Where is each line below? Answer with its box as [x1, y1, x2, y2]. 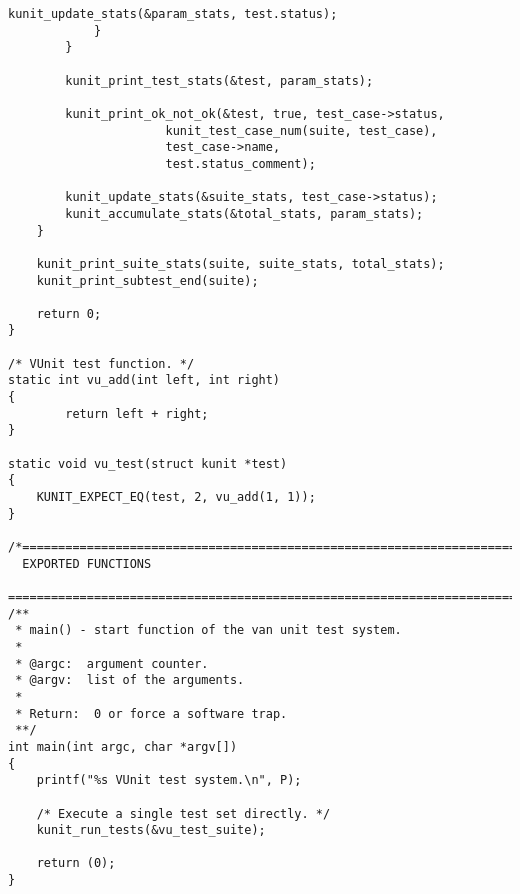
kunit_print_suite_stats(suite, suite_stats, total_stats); [36, 256, 445, 271]
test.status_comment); [165, 156, 316, 171]
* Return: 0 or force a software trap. [15, 706, 288, 721]
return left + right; [65, 406, 209, 421]
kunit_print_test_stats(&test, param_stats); [65, 73, 374, 88]
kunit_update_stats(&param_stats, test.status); [8, 7, 338, 21]
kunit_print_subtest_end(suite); [36, 273, 259, 288]
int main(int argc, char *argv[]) [8, 739, 238, 754]
